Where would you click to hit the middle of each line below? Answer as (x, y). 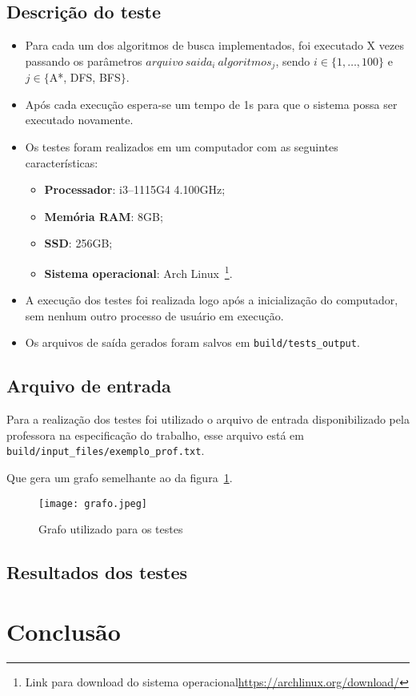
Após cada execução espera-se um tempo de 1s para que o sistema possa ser (211, 104)
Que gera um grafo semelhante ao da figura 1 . (120, 478)
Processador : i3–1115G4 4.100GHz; (135, 189)
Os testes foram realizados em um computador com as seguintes (182, 147)
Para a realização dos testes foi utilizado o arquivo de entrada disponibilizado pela (208, 419)
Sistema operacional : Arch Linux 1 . (138, 272)
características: (62, 162)
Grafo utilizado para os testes (111, 529)
